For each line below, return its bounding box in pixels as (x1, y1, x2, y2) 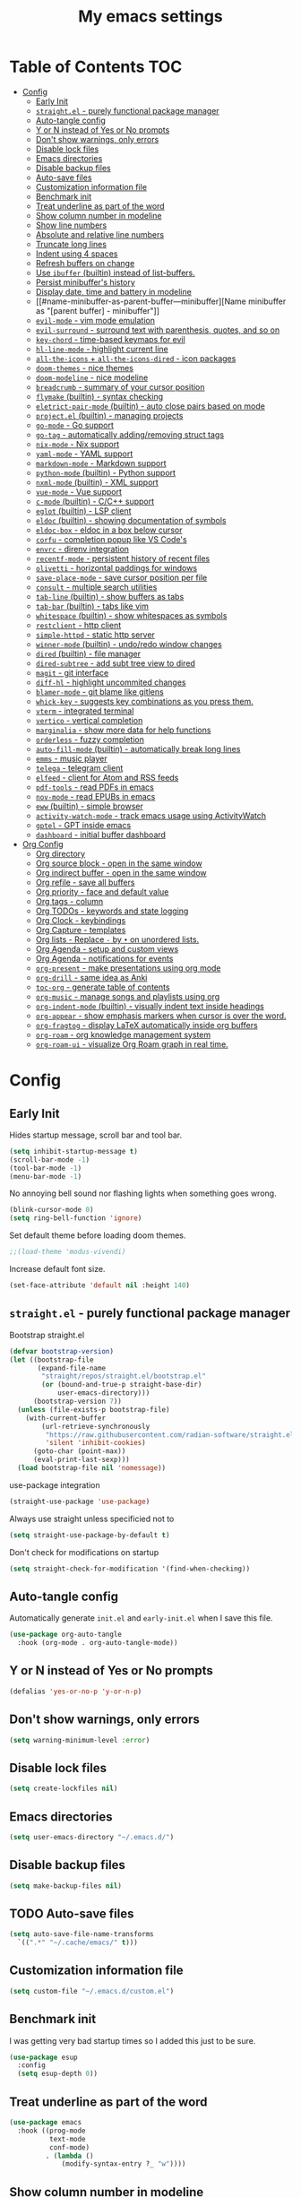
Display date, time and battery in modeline (35, 286, 193, 297)
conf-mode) (48, 2142, 90, 2152)
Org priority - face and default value (35, 886, 169, 897)
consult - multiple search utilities (35, 581, 158, 593)
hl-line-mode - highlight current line (35, 343, 168, 354)
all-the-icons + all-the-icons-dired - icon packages (35, 352, 236, 364)
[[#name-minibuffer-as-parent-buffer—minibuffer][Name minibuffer (35, 296, 287, 307)
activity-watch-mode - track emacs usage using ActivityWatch (35, 809, 267, 821)
